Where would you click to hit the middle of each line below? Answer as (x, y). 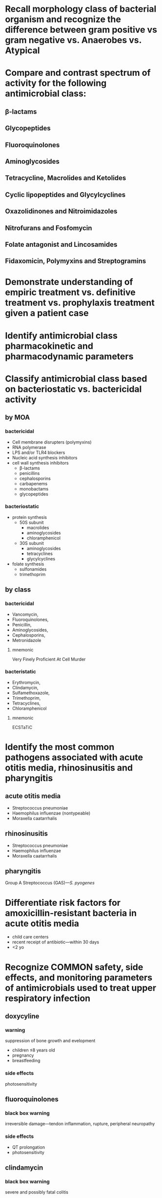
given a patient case (47, 313)
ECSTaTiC (22, 727)
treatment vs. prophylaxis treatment (80, 303)
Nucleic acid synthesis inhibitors (45, 457)
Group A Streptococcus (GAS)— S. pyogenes (50, 883)
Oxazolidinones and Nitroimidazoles (61, 211)
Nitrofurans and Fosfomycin (49, 228)
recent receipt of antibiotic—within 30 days (55, 942)
